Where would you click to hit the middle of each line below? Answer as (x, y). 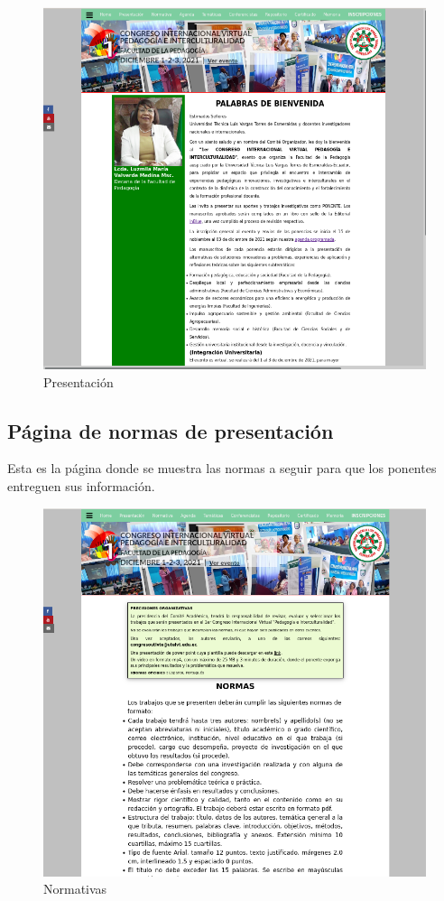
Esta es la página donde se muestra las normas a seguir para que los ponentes (222, 468)
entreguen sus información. (81, 485)
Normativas (75, 889)
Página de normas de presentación (171, 430)
